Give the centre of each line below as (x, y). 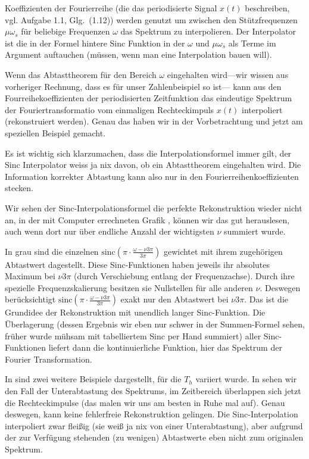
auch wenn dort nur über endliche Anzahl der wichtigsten (110, 231)
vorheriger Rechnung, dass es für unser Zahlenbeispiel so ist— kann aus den (143, 86)
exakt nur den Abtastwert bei (174, 299)
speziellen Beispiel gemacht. (55, 132)
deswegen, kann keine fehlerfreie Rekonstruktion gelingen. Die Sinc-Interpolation (152, 414)
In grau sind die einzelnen (52, 251)
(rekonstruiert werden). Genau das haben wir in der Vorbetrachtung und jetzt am (154, 121)
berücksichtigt (30, 299)
